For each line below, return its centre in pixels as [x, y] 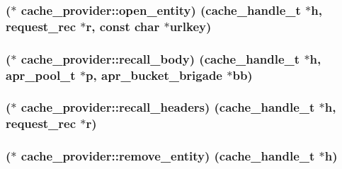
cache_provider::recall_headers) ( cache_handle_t [168, 107]
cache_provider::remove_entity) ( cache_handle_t [168, 156]
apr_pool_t [41, 75]
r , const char [123, 26]
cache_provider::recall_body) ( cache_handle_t [160, 58]
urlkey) [190, 26]
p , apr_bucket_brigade [154, 75]
